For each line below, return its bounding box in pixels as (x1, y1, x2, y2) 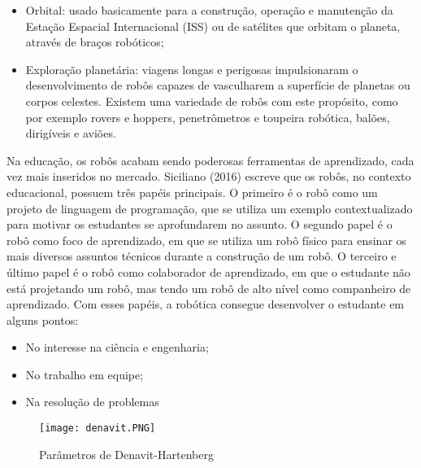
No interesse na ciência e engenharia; (25, 339, 209, 356)
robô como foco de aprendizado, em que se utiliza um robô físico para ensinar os (7, 231, 407, 248)
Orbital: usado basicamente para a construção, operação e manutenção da (25, 2, 393, 18)
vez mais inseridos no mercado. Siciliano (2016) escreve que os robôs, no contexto (7, 168, 411, 185)
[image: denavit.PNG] (39, 422, 156, 435)
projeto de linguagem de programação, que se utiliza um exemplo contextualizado (7, 199, 413, 217)
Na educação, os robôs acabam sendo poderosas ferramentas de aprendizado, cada (7, 151, 414, 168)
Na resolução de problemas (25, 393, 159, 410)
